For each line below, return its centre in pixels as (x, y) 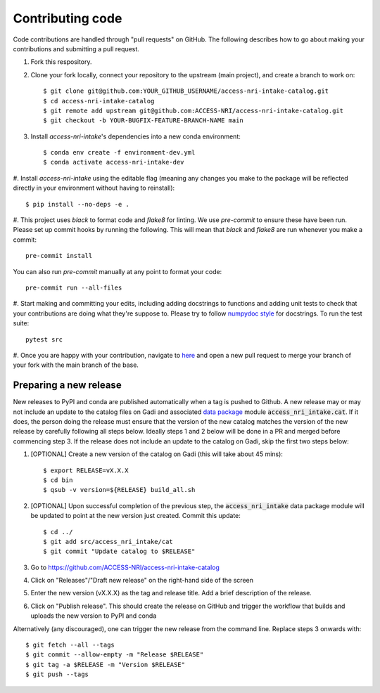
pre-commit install (59, 256)
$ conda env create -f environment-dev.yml (119, 153)
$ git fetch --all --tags (70, 645)
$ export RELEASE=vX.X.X (86, 470)
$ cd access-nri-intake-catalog (99, 101)
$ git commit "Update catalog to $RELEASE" (119, 551)
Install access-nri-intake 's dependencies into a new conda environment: (135, 136)
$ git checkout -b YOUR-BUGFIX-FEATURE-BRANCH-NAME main (144, 121)
